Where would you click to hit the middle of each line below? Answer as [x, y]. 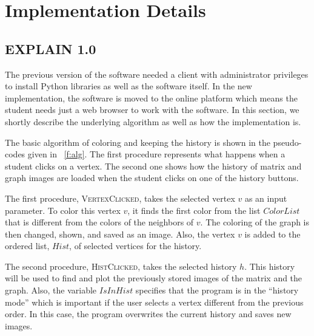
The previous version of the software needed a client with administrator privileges [157, 74]
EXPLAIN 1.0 [51, 48]
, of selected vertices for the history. [135, 246]
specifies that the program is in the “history [217, 290]
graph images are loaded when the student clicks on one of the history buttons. [152, 178]
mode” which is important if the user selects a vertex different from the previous [154, 302]
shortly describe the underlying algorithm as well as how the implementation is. [153, 121]
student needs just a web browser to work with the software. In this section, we [152, 110]
